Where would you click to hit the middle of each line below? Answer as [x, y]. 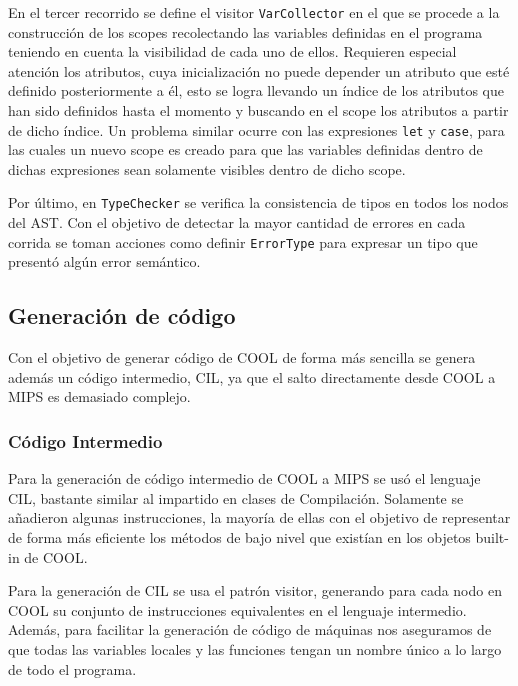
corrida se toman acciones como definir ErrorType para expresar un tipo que [243, 241]
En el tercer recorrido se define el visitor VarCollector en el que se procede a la [254, 12]
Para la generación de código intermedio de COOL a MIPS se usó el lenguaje [244, 478]
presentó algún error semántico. [104, 261]
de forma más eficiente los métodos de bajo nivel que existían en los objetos [239, 536]
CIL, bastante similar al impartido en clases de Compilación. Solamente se [236, 497]
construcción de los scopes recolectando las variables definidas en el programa [245, 31]
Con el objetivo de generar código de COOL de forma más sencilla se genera [242, 357]
